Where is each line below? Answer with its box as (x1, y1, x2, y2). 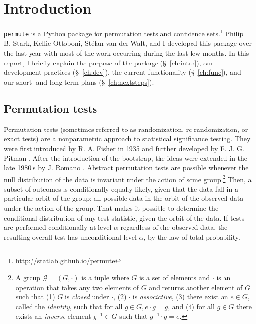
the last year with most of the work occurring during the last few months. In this (4, 48, 249, 58)
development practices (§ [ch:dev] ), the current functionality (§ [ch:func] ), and (4, 67, 241, 77)
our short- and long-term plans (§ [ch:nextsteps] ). (4, 76, 154, 87)
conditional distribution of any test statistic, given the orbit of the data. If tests (4, 212, 245, 223)
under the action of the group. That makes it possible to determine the (4, 203, 219, 213)
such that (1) (15, 292, 55, 302)
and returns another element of (149, 282, 243, 292)
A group (15, 272, 41, 282)
